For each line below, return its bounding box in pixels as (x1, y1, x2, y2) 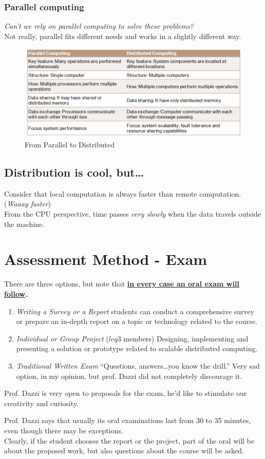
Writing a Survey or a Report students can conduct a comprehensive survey (16, 305, 255, 316)
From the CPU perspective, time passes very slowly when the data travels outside (4, 208, 261, 219)
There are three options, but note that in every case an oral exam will (4, 278, 239, 289)
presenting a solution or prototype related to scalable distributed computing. (16, 343, 258, 354)
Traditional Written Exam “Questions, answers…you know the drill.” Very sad (16, 360, 260, 371)
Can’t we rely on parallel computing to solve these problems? (4, 21, 194, 31)
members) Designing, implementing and (123, 333, 249, 343)
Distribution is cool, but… (4, 164, 144, 180)
